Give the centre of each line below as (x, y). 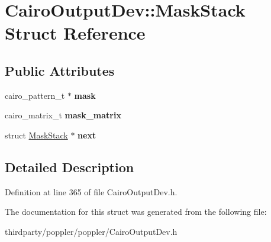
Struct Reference (75, 33)
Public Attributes (60, 70)
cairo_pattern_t (35, 95)
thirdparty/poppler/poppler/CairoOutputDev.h (91, 231)
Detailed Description (70, 167)
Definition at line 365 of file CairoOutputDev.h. (91, 191)
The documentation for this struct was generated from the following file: (136, 212)
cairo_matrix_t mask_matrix (63, 115)
